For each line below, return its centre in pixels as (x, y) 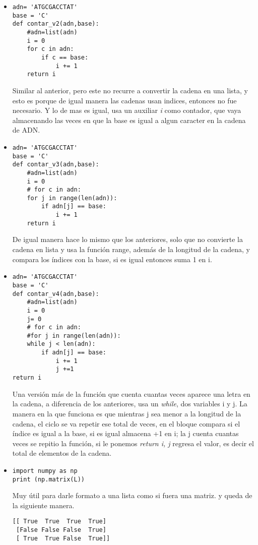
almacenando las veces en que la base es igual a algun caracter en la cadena (129, 120)
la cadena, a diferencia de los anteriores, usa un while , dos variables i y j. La (130, 404)
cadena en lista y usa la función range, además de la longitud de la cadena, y (131, 249)
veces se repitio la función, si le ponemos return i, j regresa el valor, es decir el (133, 443)
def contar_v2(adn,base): (56, 24)
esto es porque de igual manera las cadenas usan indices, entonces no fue (124, 100)
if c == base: (65, 57)
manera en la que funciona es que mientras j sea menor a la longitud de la (127, 413)
